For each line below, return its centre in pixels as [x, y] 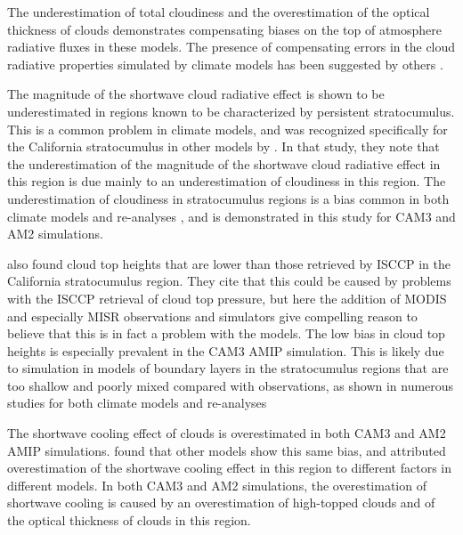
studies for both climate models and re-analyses [137, 403]
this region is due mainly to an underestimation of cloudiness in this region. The [227, 181]
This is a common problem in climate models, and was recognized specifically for [227, 129]
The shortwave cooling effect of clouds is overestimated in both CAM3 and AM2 [227, 433]
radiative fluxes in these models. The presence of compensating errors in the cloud [231, 47]
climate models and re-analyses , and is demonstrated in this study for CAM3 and [231, 216]
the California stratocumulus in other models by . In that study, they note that [223, 146]
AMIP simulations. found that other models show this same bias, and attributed [227, 450]
